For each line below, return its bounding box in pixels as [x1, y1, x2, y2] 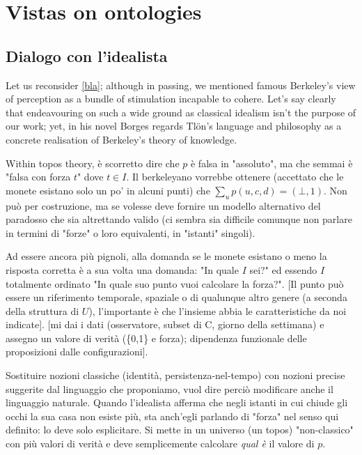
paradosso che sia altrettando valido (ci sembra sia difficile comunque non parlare [6, 212, 352, 226]
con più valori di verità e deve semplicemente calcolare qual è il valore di [6, 436, 315, 451]
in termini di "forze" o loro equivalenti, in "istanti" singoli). [6, 225, 255, 240]
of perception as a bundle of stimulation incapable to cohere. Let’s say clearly [6, 91, 336, 106]
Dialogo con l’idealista [6, 45, 168, 66]
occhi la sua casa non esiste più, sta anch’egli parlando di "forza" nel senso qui [6, 408, 339, 423]
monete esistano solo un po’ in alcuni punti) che [6, 183, 210, 197]
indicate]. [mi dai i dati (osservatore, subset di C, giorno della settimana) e [6, 317, 324, 332]
